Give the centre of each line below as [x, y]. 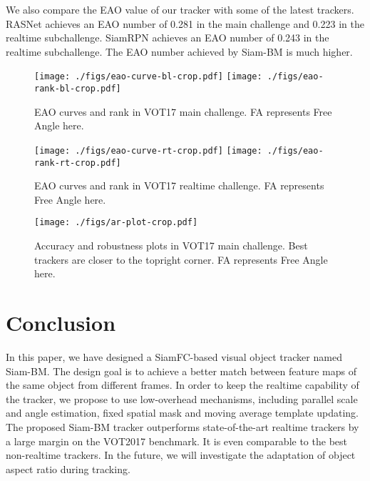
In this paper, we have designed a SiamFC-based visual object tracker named [174, 356]
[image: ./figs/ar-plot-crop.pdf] [116, 223]
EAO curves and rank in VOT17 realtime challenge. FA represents [179, 185]
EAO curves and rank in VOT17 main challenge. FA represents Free [183, 111]
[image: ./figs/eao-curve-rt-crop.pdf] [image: [148, 150]
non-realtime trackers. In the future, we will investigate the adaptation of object [181, 455]
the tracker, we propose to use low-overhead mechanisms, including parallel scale [182, 398]
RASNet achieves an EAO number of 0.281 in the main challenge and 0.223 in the [185, 23]
